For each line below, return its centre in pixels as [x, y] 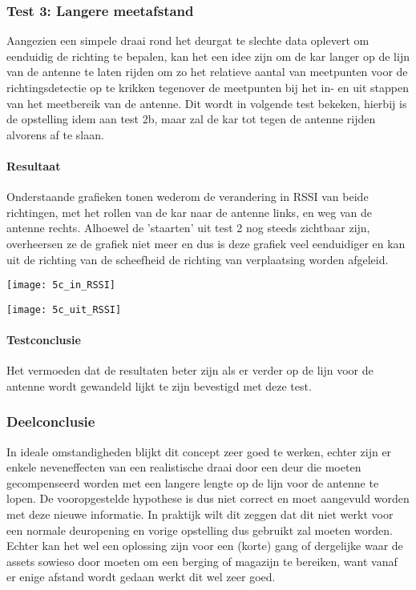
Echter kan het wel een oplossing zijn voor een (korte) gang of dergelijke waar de [205, 546]
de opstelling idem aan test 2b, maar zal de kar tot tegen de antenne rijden [191, 119]
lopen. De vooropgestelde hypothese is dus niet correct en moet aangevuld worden [208, 498]
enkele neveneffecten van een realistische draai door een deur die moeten [184, 467]
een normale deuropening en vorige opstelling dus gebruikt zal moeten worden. [200, 530]
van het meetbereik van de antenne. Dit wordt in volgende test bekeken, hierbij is [207, 103]
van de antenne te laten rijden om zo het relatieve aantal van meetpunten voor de [207, 72]
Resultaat [34, 165]
